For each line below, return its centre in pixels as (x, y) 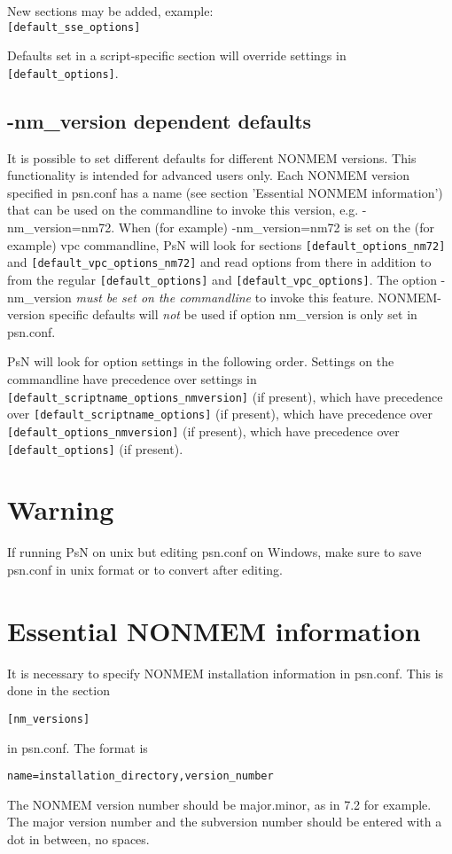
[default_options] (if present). (95, 448)
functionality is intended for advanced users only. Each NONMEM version (208, 175)
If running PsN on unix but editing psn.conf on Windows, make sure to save (214, 552)
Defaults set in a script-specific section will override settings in (177, 55)
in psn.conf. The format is (78, 747)
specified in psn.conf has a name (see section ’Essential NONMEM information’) (225, 192)
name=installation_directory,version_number (140, 776)
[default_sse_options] (74, 27)
